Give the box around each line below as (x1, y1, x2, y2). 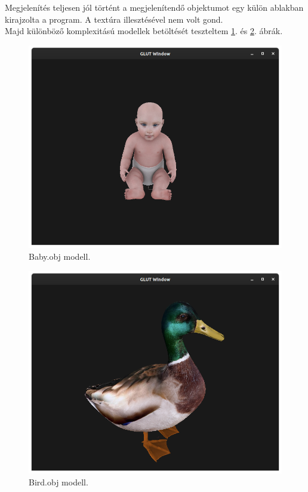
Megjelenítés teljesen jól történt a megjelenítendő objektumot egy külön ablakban (5, 1, 304, 13)
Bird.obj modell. (29, 475, 88, 488)
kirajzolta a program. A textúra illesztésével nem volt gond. (5, 13, 223, 25)
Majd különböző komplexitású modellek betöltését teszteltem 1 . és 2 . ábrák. (5, 25, 283, 37)
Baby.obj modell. (29, 250, 91, 263)
